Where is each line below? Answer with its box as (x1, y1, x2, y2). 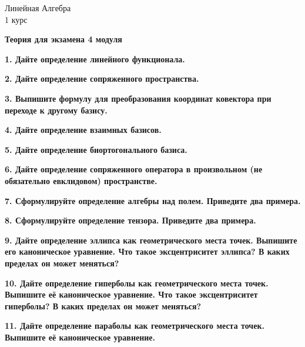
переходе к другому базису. (5, 104, 108, 116)
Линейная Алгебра (5, 2, 71, 14)
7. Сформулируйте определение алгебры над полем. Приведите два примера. (5, 194, 301, 206)
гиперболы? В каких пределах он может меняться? (5, 299, 202, 312)
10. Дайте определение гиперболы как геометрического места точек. (5, 276, 269, 289)
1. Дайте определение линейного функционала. (5, 52, 185, 65)
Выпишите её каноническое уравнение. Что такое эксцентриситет (5, 288, 258, 301)
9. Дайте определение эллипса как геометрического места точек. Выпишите (5, 233, 297, 246)
